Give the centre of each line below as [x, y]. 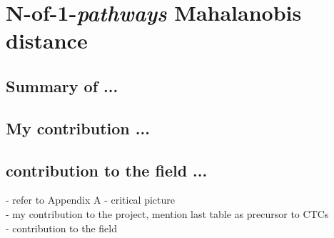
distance [47, 40]
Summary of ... [62, 85]
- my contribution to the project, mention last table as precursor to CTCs [167, 213]
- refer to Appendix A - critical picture [90, 200]
